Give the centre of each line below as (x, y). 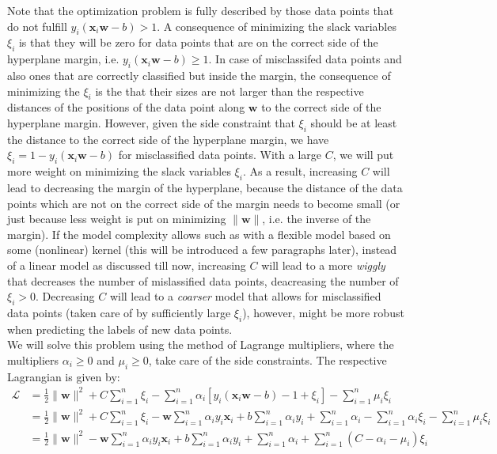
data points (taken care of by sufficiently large (119, 312)
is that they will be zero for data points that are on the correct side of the (198, 42)
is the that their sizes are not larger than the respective (230, 91)
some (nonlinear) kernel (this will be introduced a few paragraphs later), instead (202, 250)
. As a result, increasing (300, 171)
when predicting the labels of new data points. (120, 329)
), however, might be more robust (323, 312)
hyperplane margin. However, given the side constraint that (151, 122)
